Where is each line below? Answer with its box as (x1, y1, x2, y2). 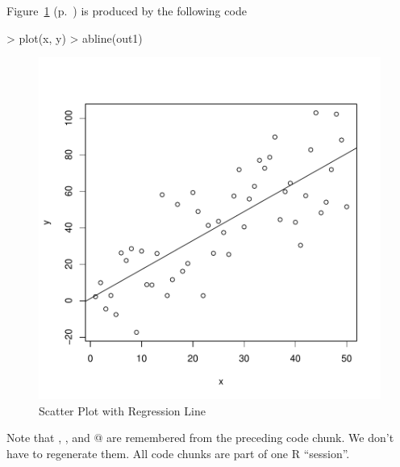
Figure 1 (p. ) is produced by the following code (6, 2, 247, 19)
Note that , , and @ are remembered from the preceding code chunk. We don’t (6, 429, 394, 446)
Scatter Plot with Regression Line (39, 402, 206, 419)
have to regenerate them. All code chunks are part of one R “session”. (6, 444, 350, 461)
